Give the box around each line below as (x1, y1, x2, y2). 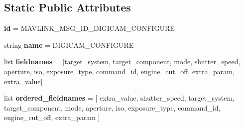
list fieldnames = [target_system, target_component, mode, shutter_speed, (4, 56, 241, 67)
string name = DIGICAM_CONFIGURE (4, 39, 134, 50)
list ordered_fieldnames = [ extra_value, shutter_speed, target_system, (4, 93, 235, 103)
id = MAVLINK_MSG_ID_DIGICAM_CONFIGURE (4, 23, 175, 33)
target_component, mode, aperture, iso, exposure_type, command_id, (4, 102, 221, 113)
